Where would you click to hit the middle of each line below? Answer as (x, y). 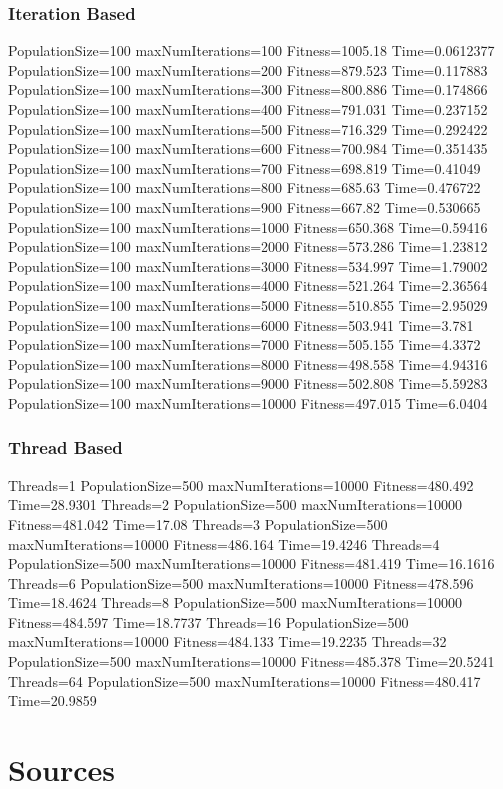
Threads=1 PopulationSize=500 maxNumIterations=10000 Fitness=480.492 (241, 484)
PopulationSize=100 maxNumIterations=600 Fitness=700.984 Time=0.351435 (248, 148)
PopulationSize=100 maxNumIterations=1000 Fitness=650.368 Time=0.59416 (248, 226)
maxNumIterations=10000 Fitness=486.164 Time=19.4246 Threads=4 (224, 543)
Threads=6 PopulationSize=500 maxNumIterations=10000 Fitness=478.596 (241, 582)
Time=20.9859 (52, 700)
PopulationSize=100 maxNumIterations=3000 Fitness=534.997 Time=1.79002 (248, 265)
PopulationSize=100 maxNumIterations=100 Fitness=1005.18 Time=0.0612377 (251, 50)
